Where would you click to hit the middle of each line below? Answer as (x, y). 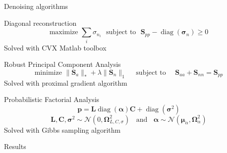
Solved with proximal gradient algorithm (66, 82)
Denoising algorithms (36, 6)
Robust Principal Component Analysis (62, 64)
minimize (48, 73)
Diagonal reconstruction (40, 23)
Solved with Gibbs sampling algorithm (62, 129)
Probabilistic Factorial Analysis (52, 99)
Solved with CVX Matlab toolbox (55, 47)
